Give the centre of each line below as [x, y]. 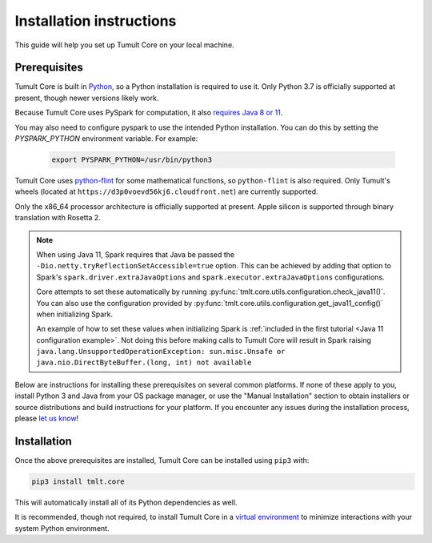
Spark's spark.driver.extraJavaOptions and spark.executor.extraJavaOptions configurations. [210, 277]
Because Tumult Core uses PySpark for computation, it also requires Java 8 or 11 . [149, 113]
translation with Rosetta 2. [58, 218]
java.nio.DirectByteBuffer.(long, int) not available [144, 363]
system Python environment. [62, 528]
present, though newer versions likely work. [87, 98]
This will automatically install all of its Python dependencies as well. [126, 502]
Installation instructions [96, 21]
